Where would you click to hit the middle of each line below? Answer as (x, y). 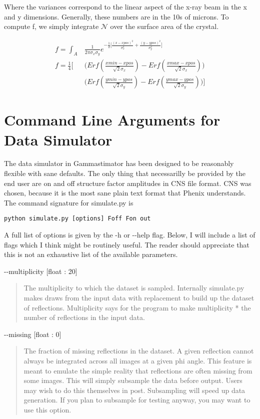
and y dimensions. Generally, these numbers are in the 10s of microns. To (116, 16)
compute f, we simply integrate (51, 26)
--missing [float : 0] (33, 334)
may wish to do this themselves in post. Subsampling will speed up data (134, 390)
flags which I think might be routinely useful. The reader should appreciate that (127, 244)
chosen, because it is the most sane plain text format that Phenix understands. (125, 193)
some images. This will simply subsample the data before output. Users (133, 380)
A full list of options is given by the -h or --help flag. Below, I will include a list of (130, 235)
